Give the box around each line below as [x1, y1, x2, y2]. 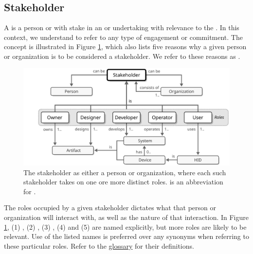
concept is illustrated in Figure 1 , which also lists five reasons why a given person [4, 41, 247, 52]
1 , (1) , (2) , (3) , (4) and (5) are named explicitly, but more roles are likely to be [4, 221, 247, 232]
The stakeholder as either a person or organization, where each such [23, 167, 226, 177]
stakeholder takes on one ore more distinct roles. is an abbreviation [23, 177, 223, 187]
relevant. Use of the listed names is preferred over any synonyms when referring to [4, 231, 249, 241]
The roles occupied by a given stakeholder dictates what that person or [4, 202, 217, 213]
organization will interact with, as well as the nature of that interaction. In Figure [4, 212, 249, 222]
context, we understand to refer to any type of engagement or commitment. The [4, 32, 243, 42]
